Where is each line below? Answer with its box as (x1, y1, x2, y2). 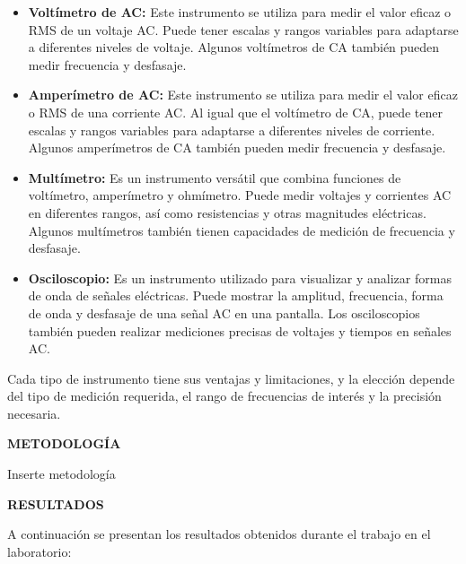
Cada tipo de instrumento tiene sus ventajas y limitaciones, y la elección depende (7, 369, 455, 387)
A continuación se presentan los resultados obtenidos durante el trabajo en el (7, 525, 431, 543)
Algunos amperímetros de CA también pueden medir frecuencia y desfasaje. (28, 138, 446, 157)
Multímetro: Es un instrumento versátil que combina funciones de (28, 168, 401, 187)
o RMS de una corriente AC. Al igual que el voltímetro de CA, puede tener (28, 102, 443, 121)
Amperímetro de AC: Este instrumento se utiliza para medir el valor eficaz (28, 85, 458, 104)
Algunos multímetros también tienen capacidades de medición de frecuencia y (28, 221, 455, 239)
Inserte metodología (7, 464, 116, 483)
